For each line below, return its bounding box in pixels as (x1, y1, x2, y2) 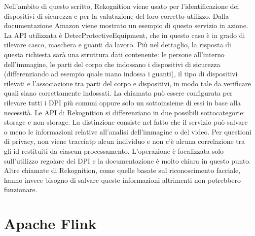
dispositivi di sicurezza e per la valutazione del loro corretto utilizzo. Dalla (4, 10, 229, 21)
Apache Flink (4, 213, 97, 234)
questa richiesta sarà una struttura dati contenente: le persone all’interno (4, 49, 225, 59)
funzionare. (4, 184, 37, 195)
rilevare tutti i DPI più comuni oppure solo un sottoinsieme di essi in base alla (4, 97, 241, 107)
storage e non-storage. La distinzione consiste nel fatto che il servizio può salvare (4, 117, 248, 127)
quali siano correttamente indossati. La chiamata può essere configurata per (4, 88, 233, 98)
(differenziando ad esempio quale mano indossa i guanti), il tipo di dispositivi (4, 68, 238, 79)
